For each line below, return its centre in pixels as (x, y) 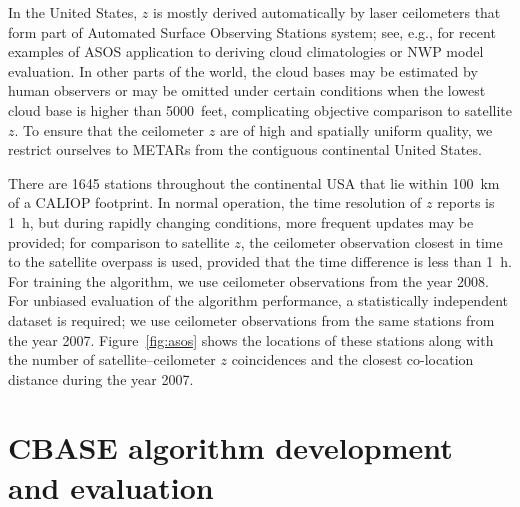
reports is (466, 202)
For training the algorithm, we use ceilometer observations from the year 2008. (248, 280)
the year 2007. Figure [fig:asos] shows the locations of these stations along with (251, 339)
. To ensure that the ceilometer (109, 129)
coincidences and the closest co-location (352, 359)
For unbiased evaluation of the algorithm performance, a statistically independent (258, 300)
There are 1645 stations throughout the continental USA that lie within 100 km (254, 182)
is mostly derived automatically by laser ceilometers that (327, 12)
